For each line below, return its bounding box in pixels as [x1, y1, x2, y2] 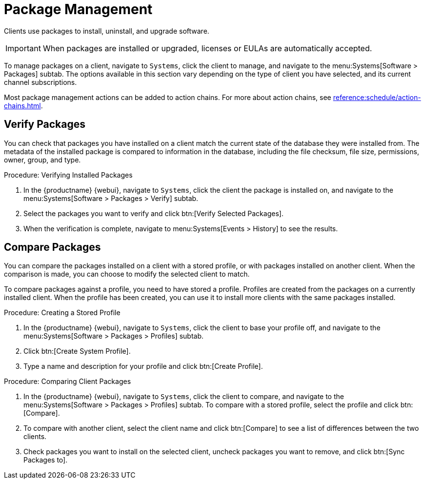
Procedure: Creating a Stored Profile [4, 308, 121, 317]
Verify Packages [4, 118, 86, 131]
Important [5, 43, 41, 53]
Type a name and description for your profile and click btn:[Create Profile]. [23, 362, 263, 371]
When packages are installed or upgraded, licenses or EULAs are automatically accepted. [42, 43, 372, 53]
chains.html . [4, 101, 43, 110]
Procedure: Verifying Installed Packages [4, 170, 133, 179]
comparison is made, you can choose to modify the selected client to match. [4, 270, 250, 279]
